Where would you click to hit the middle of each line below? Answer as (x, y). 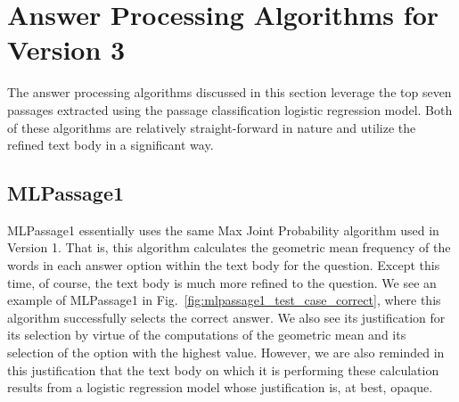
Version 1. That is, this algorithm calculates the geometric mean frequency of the (229, 247)
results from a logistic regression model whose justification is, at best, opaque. (220, 387)
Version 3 (66, 49)
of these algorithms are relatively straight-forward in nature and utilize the (212, 127)
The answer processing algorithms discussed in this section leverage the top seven (229, 92)
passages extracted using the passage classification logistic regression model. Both (230, 109)
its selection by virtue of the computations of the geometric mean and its (207, 335)
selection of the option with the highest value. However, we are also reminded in (226, 353)
